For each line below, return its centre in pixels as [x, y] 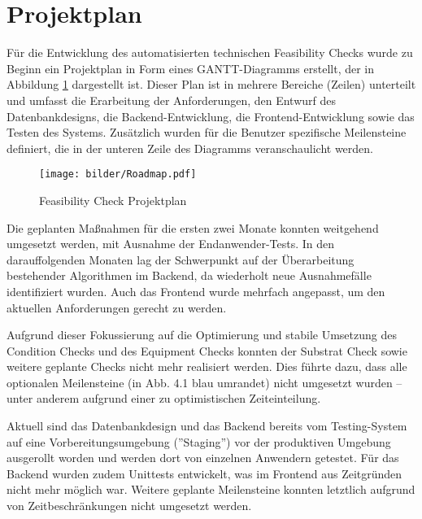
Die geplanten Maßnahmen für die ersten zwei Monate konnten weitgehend [193, 227]
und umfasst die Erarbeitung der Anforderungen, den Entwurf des [171, 100]
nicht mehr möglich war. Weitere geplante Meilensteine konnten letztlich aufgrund [211, 489]
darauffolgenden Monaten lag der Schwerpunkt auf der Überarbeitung [181, 259]
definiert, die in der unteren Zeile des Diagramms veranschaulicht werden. [190, 148]
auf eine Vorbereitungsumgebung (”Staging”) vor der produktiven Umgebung [199, 441]
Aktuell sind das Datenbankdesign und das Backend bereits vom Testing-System [207, 426]
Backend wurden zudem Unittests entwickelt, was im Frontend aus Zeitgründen [204, 473]
